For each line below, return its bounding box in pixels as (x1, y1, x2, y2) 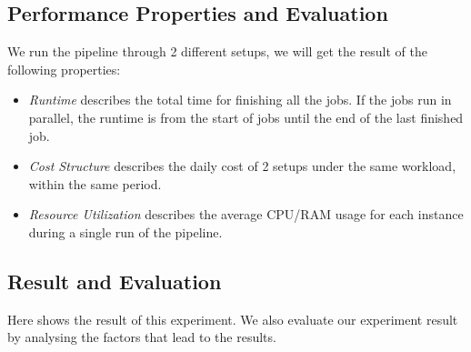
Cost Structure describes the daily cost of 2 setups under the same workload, (28, 156, 456, 176)
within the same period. (28, 174, 162, 193)
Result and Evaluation (7, 267, 222, 295)
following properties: (7, 59, 121, 78)
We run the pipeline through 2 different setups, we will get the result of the (7, 42, 427, 61)
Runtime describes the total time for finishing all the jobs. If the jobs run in (28, 90, 452, 109)
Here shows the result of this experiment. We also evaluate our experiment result (7, 309, 458, 328)
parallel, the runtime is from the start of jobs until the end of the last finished (28, 107, 464, 126)
